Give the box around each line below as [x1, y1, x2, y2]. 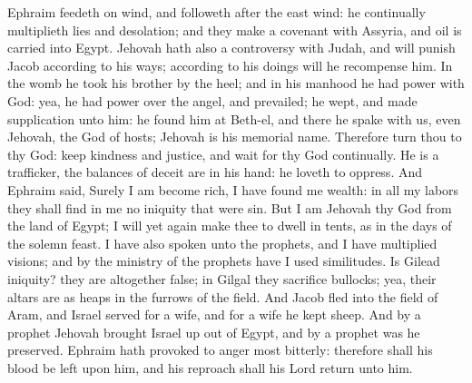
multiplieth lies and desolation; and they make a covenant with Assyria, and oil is [7, 20, 462, 39]
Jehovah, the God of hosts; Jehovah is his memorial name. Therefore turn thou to [7, 127, 462, 146]
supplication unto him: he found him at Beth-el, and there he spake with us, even [7, 109, 461, 128]
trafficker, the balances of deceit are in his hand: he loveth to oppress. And [7, 162, 423, 182]
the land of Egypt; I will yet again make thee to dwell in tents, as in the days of [7, 216, 452, 235]
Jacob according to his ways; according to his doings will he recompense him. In [7, 55, 453, 74]
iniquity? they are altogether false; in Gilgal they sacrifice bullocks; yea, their [7, 269, 437, 288]
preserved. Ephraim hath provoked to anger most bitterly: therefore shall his [7, 340, 433, 359]
